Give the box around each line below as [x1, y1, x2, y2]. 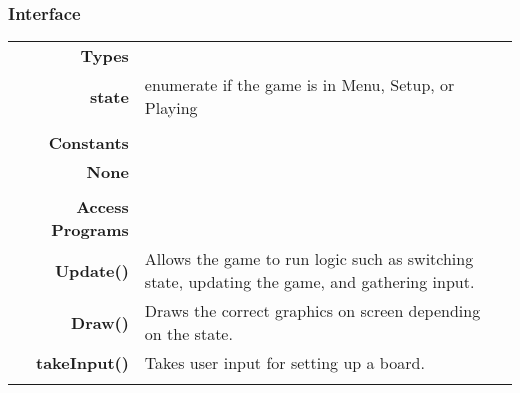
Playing [144, 96, 198, 120]
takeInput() [36, 351, 129, 375]
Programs [51, 218, 129, 242]
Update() [54, 258, 129, 282]
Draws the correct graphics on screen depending [144, 299, 481, 323]
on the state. [144, 322, 233, 346]
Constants [48, 131, 129, 155]
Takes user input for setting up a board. [144, 351, 425, 375]
